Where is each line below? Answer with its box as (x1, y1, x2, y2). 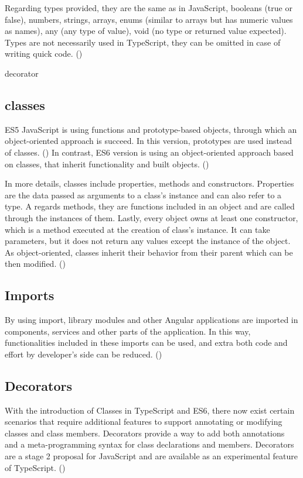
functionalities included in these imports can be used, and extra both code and (5, 336, 288, 349)
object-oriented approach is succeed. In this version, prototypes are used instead (5, 135, 292, 147)
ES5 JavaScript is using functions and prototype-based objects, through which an (5, 123, 297, 135)
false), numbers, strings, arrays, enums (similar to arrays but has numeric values (5, 13, 293, 25)
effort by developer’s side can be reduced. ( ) (5, 348, 162, 360)
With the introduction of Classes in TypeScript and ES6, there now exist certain (5, 404, 295, 416)
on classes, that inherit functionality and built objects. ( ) (5, 157, 209, 170)
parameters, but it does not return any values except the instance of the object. (5, 235, 291, 247)
